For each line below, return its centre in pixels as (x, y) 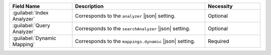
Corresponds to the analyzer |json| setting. (125, 16)
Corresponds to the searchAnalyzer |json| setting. (133, 28)
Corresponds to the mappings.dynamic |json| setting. (135, 41)
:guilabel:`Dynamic (34, 38)
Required (218, 41)
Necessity (220, 6)
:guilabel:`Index (30, 13)
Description (89, 6)
